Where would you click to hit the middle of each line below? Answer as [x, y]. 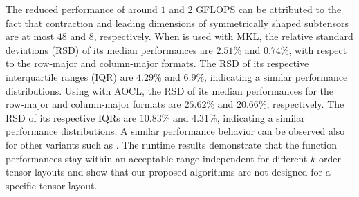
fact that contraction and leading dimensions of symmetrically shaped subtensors [177, 22]
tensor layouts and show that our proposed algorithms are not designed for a [168, 172]
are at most [30, 36]
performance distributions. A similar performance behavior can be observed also [175, 131]
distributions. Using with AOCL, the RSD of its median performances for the [170, 90]
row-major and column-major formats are [93, 104]
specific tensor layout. [52, 185]
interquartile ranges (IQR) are [70, 76]
